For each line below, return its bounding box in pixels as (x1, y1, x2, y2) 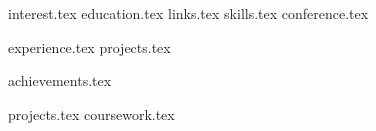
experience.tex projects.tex (8, 36, 171, 57)
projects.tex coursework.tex (8, 103, 175, 124)
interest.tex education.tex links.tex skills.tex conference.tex (8, 3, 369, 23)
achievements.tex (8, 70, 112, 91)
